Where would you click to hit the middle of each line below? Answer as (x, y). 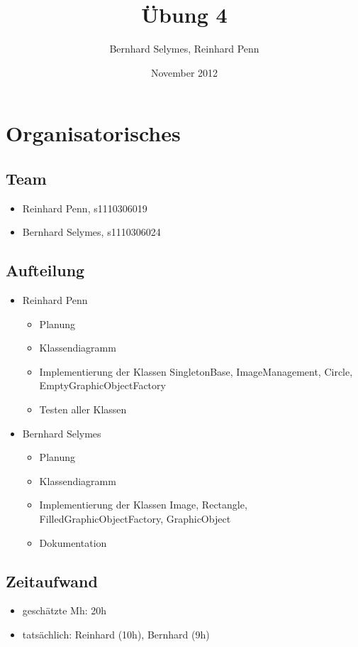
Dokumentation (73, 542)
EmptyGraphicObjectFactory (102, 385)
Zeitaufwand (52, 581)
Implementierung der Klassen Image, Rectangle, (143, 505)
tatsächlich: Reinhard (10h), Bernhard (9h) (116, 635)
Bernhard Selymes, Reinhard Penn (184, 49)
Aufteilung (45, 270)
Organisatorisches (93, 133)
